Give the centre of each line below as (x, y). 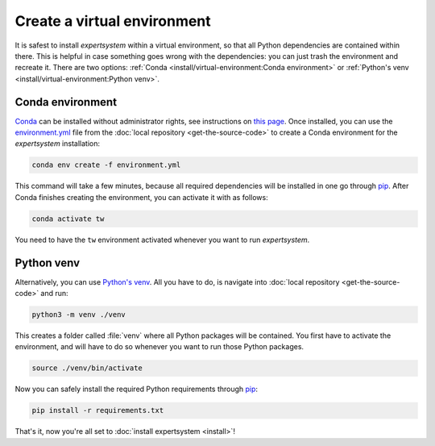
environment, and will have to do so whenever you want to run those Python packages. (159, 347)
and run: (54, 294)
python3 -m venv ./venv (79, 315)
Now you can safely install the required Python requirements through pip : (136, 389)
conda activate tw (68, 219)
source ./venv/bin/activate (87, 368)
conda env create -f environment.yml (106, 165)
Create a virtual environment (113, 21)
